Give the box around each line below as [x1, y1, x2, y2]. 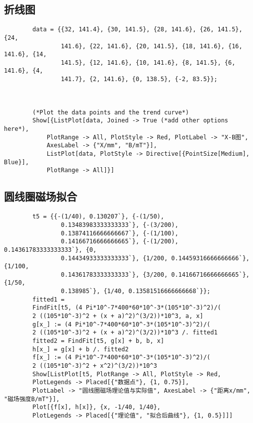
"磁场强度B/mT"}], [4, 395, 60, 403]
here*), [4, 125, 29, 133]
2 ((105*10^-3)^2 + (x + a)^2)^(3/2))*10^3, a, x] [32, 313, 203, 320]
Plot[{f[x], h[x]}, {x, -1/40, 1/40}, [32, 404, 161, 411]
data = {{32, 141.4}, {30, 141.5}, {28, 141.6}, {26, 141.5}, [32, 26, 243, 33]
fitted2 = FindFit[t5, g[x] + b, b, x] [32, 337, 165, 345]
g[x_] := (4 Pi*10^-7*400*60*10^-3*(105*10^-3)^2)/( [32, 320, 211, 328]
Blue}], [4, 158, 29, 166]
